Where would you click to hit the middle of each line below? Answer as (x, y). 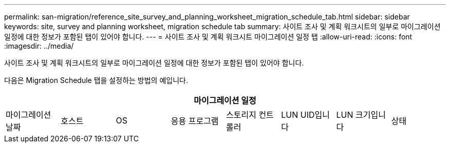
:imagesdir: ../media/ (39, 46)
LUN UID (298, 115)
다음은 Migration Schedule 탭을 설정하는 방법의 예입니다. (96, 80)
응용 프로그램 (195, 121)
